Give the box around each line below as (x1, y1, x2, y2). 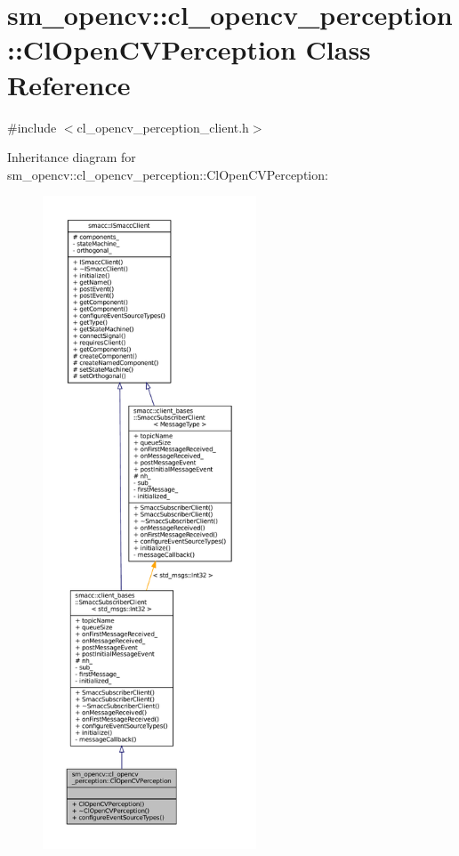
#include (7, 117, 57, 136)
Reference (7, 66, 131, 102)
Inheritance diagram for (7, 148, 136, 166)
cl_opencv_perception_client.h (76, 117, 249, 136)
